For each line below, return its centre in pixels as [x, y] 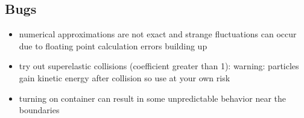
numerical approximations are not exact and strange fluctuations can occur [158, 34]
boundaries [39, 110]
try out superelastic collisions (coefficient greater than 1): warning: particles [159, 66]
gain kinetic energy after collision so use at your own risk [125, 77]
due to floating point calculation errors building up [113, 45]
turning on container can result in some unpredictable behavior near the [152, 98]
